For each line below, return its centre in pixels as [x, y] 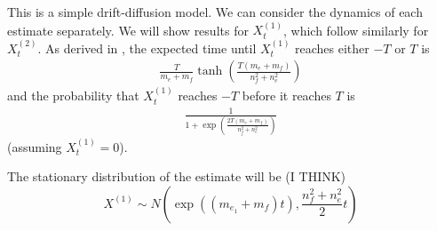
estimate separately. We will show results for [128, 30]
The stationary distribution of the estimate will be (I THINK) [177, 176]
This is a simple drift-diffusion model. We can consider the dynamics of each [215, 12]
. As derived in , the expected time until [147, 48]
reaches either [332, 48]
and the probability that [73, 96]
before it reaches [286, 96]
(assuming [35, 146]
